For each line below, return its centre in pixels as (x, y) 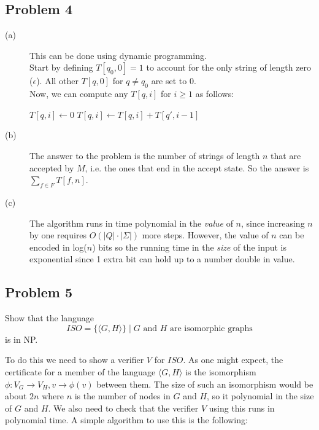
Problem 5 (39, 292)
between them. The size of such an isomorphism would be (205, 384)
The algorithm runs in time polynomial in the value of (131, 223)
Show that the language (50, 318)
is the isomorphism (221, 371)
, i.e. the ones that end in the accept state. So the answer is (197, 167)
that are (286, 155)
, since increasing (273, 223)
